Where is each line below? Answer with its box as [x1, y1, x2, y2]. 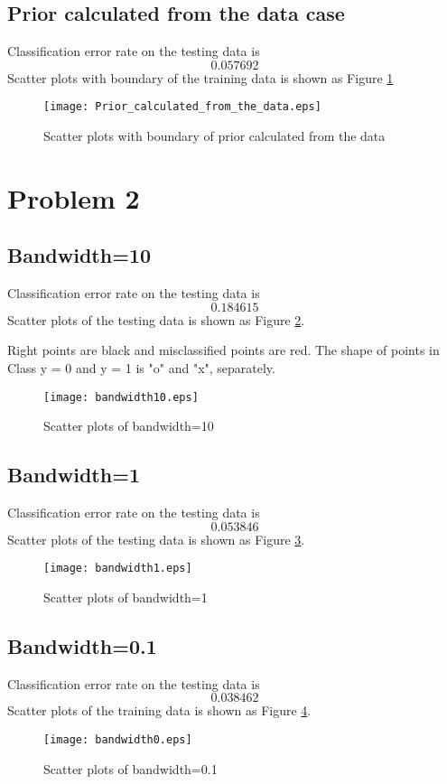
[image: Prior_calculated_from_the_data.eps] [43, 100, 321, 114]
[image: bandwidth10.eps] [43, 390, 199, 404]
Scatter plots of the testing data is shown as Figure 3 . [7, 529, 305, 548]
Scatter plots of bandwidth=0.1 [43, 759, 218, 778]
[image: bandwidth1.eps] [43, 562, 192, 575]
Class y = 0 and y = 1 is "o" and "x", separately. [7, 359, 275, 377]
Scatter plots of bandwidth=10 [43, 416, 214, 435]
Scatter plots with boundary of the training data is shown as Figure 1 [7, 68, 394, 87]
